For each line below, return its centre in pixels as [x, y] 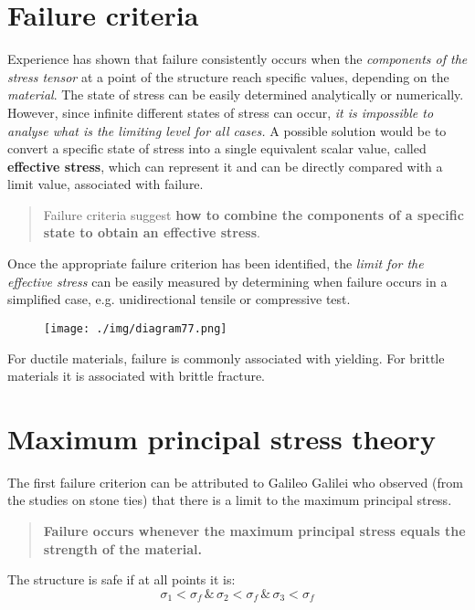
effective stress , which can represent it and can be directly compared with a [225, 166]
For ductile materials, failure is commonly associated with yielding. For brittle [226, 358]
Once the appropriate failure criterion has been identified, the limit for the [216, 263]
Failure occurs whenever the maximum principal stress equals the [254, 531]
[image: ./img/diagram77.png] [136, 328]
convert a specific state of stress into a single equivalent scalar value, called [217, 148]
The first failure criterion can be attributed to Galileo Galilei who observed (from [235, 482]
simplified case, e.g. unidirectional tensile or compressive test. [179, 299]
